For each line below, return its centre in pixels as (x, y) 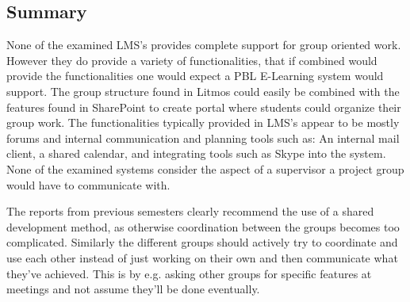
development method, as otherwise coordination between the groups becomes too (203, 226)
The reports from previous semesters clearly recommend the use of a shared (190, 211)
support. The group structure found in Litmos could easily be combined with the (203, 91)
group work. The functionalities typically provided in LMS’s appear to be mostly (203, 122)
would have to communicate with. (88, 184)
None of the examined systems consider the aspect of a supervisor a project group (205, 168)
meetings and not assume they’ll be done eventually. (133, 289)
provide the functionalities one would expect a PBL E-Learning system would (195, 76)
